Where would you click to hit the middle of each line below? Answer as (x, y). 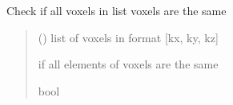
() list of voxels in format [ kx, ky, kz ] (128, 37)
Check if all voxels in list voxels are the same (116, 10)
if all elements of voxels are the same (128, 64)
